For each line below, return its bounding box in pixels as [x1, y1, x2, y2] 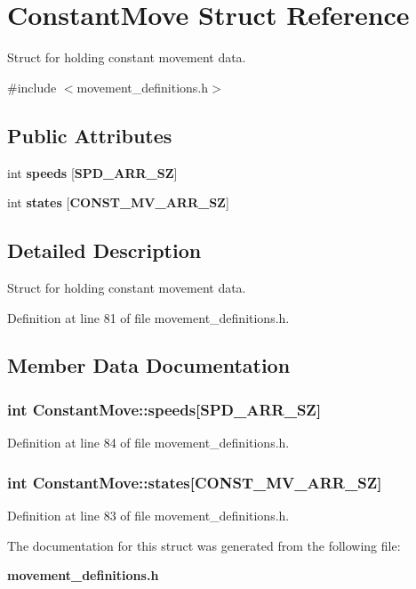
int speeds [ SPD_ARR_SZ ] [7, 163, 178, 182]
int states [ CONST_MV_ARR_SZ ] [7, 193, 229, 212]
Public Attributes [7, 121, 172, 149]
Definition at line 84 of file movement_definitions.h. [7, 433, 290, 452]
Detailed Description [7, 237, 202, 264]
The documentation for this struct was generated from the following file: [7, 536, 401, 554]
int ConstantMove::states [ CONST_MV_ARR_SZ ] [7, 471, 382, 493]
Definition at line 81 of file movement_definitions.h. [7, 308, 290, 327]
